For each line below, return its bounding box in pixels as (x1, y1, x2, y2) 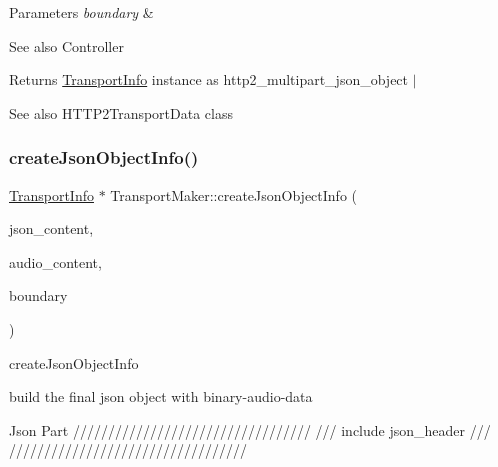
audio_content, (9, 251, 102, 272)
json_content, (9, 218, 94, 239)
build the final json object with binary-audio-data (9, 386, 313, 407)
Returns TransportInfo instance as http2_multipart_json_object (9, 69, 409, 90)
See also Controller (9, 35, 124, 56)
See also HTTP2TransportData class (9, 102, 233, 123)
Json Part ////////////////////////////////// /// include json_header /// (9, 419, 491, 440)
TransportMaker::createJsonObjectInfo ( (110, 184, 358, 205)
